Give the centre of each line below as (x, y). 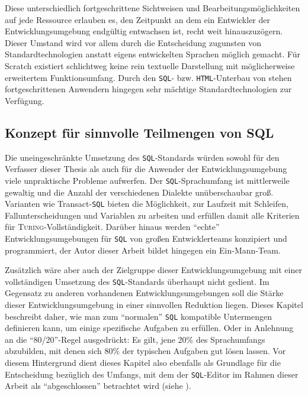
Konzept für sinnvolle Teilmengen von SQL (139, 132)
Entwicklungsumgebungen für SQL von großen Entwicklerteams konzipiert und (146, 238)
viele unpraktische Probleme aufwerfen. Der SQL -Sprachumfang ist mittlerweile (147, 180)
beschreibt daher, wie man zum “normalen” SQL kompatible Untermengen (139, 316)
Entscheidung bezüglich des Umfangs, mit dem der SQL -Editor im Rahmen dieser (152, 374)
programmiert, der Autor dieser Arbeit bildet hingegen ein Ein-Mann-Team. (143, 250)
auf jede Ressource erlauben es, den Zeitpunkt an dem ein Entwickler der (137, 19)
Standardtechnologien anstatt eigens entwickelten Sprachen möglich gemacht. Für (153, 54)
